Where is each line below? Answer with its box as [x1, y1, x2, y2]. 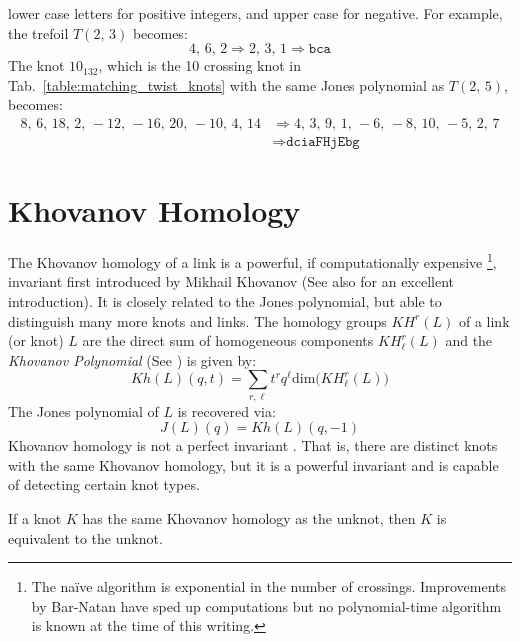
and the [445, 330, 493, 351]
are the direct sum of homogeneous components [82, 330, 374, 351]
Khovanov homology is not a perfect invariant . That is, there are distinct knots [8, 435, 498, 456]
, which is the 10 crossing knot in [98, 55, 302, 76]
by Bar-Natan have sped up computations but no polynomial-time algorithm [31, 595, 502, 616]
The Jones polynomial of [8, 400, 159, 421]
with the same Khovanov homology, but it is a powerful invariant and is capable [8, 454, 499, 475]
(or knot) [8, 330, 64, 351]
